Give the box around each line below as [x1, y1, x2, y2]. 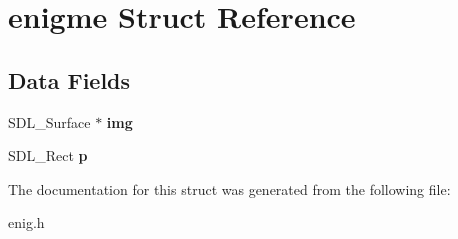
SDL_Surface [8, 111, 91, 132]
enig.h [8, 212, 45, 233]
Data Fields [8, 64, 131, 95]
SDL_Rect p [8, 145, 88, 166]
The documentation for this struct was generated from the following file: [8, 178, 451, 199]
